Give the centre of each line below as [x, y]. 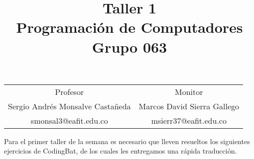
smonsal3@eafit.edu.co [69, 120]
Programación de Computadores [129, 27]
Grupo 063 [129, 46]
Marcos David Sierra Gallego [189, 106]
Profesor [69, 91]
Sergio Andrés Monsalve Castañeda [69, 106]
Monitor [189, 91]
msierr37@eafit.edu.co [189, 120]
